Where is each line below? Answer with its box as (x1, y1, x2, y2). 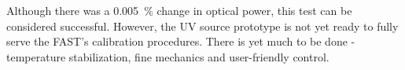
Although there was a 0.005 (6, 2, 139, 18)
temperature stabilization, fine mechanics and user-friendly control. (6, 48, 330, 64)
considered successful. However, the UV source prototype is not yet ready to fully (6, 17, 399, 34)
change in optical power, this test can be (156, 2, 352, 18)
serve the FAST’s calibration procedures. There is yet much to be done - (6, 33, 355, 50)
